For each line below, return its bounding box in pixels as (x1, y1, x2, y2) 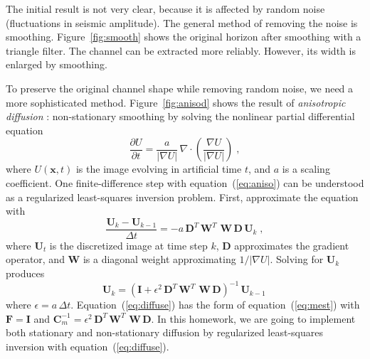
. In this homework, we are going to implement (151, 311, 356, 326)
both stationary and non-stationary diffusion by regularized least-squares (6, 325, 323, 340)
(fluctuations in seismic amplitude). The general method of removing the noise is (6, 15, 358, 30)
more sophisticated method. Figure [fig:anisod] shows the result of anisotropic (6, 95, 346, 109)
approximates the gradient (234, 237, 349, 252)
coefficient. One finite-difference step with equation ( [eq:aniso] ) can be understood (6, 175, 364, 190)
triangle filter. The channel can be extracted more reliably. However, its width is (6, 43, 356, 58)
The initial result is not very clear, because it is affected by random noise (6, 1, 325, 16)
